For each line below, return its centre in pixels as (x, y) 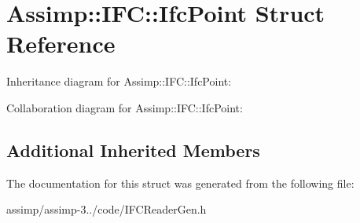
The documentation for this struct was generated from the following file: (180, 183)
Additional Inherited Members (133, 150)
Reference (61, 44)
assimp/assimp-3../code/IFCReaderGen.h (107, 209)
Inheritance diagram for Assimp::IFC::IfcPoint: (119, 81)
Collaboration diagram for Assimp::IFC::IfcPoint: (125, 107)
